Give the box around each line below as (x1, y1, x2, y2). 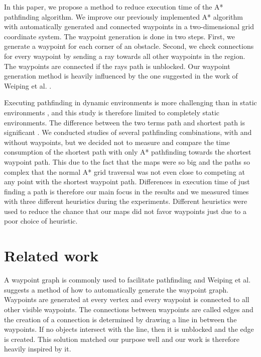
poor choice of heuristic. (4, 216, 78, 226)
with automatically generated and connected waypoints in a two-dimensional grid (4, 21, 254, 32)
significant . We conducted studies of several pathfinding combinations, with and (4, 127, 252, 137)
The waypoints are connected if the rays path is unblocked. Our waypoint (4, 60, 230, 71)
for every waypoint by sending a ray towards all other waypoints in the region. (4, 50, 245, 61)
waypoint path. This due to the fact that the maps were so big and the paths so (4, 156, 250, 167)
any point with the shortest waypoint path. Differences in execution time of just (4, 176, 250, 187)
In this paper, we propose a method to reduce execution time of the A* (4, 2, 223, 12)
